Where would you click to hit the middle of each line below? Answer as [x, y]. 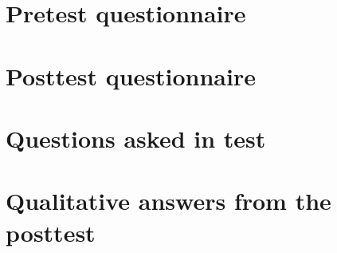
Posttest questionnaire [131, 75]
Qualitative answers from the [168, 201]
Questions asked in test [136, 138]
